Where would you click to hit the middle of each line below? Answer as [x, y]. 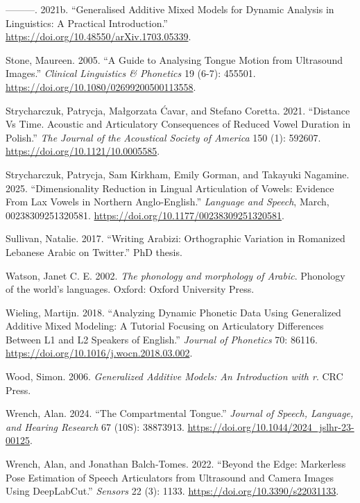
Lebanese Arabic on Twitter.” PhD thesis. [94, 251]
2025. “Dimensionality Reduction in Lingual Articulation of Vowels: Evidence [170, 188]
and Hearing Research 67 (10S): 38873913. [95, 426]
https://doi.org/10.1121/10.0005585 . [83, 151]
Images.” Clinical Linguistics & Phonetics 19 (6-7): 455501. [131, 73]
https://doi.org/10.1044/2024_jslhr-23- [271, 426]
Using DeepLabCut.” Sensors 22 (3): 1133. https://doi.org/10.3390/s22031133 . [172, 491]
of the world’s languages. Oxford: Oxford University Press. [130, 289]
